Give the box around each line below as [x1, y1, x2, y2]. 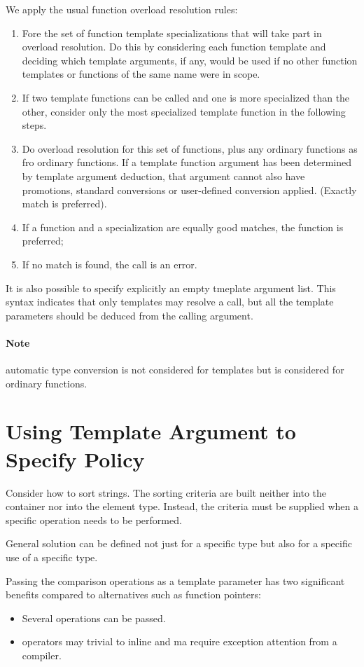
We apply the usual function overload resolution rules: [6, 2, 238, 16]
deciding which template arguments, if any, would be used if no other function [22, 53, 358, 67]
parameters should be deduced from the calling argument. [6, 308, 253, 322]
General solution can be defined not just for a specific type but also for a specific [6, 536, 352, 551]
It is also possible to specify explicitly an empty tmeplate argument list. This [6, 280, 336, 295]
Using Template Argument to [6, 417, 296, 446]
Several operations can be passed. [22, 610, 166, 625]
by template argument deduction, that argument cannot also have [22, 168, 305, 183]
